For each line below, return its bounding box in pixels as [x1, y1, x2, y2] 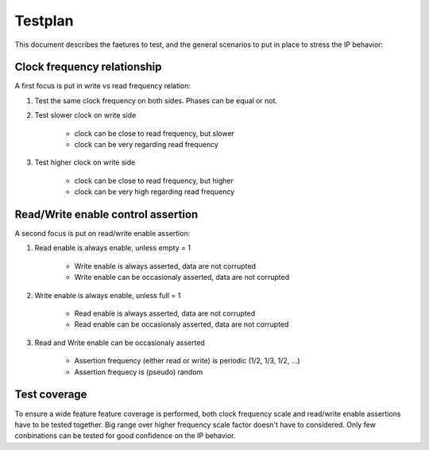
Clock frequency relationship [14, 60, 162, 74]
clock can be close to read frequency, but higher [74, 176, 234, 185]
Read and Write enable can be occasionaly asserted [34, 338, 206, 347]
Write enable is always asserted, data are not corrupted [74, 261, 256, 270]
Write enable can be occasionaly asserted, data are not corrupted [74, 273, 290, 282]
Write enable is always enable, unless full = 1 [34, 290, 181, 300]
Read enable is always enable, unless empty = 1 [34, 243, 191, 253]
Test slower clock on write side [34, 111, 137, 120]
